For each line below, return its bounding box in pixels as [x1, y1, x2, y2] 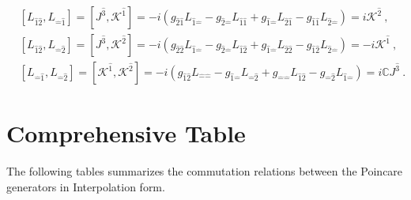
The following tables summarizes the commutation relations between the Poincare [6, 163, 403, 179]
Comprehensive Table [6, 117, 246, 149]
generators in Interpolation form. [6, 178, 165, 194]
